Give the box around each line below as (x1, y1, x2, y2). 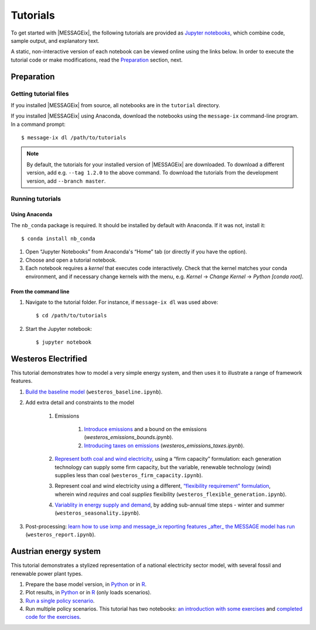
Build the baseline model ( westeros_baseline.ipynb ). (25, 388, 163, 395)
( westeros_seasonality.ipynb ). (54, 509, 140, 516)
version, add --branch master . (26, 177, 106, 184)
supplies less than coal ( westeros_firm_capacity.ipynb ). (54, 471, 203, 478)
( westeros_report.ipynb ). (25, 531, 96, 538)
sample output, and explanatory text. (11, 37, 99, 44)
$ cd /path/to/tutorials (36, 312, 107, 319)
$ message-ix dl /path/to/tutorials (21, 135, 126, 141)
